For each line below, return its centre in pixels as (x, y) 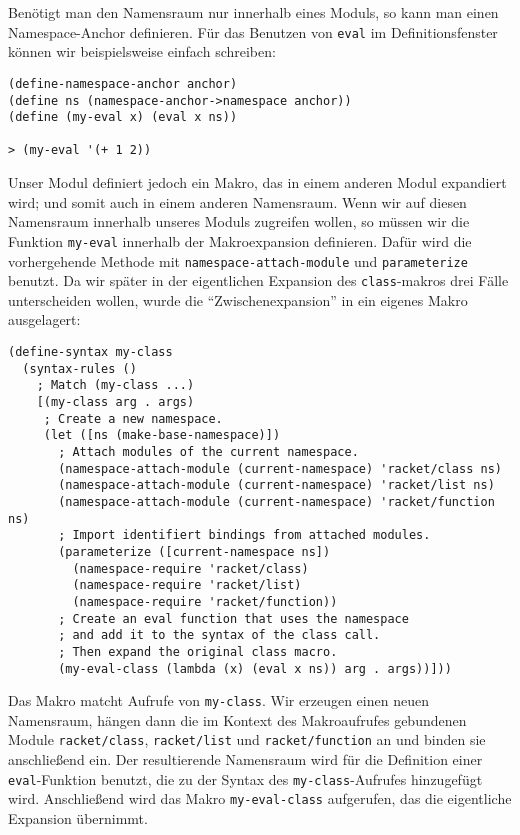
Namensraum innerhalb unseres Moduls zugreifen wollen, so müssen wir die (239, 221)
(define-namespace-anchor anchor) (123, 83)
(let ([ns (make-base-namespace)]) (162, 435)
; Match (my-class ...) (115, 385)
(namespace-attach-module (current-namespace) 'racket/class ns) (280, 468)
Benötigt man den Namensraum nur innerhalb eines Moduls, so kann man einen (253, 12)
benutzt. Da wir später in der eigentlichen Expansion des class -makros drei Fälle (258, 280)
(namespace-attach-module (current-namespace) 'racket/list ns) (276, 485)
